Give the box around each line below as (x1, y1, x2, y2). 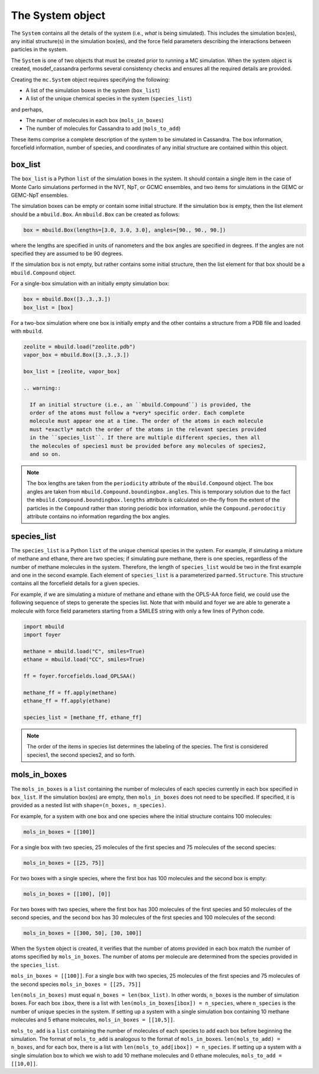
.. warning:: (23, 385, 61, 391)
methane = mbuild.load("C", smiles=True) (23, 647, 145, 655)
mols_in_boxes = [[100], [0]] (23, 890, 111, 897)
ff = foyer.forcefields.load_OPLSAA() (23, 672, 136, 679)
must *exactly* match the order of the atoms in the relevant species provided (30, 426, 267, 432)
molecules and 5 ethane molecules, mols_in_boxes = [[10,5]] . (11, 1016, 175, 1023)
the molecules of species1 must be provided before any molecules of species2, (30, 442, 267, 449)
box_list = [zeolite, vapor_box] (23, 368, 121, 375)
